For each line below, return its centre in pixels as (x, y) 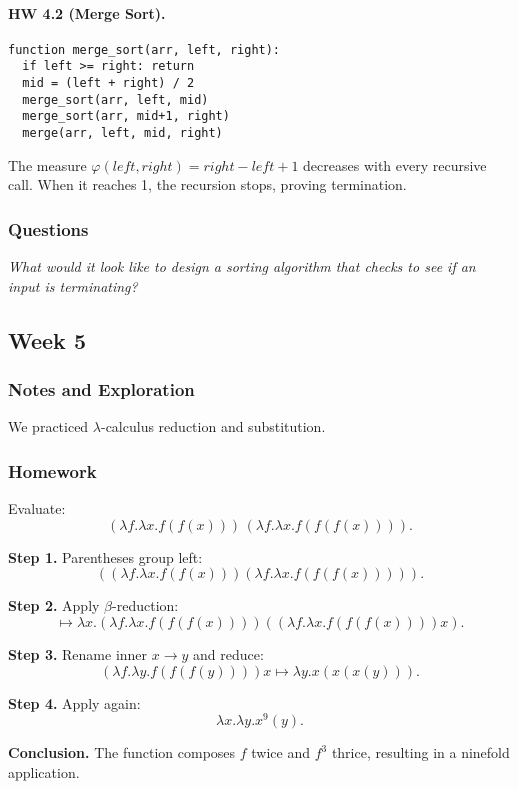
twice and (280, 752)
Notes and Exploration (101, 389)
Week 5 (47, 339)
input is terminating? (73, 285)
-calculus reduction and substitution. (213, 426)
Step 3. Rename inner (78, 653)
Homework (52, 470)
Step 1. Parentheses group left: (105, 556)
